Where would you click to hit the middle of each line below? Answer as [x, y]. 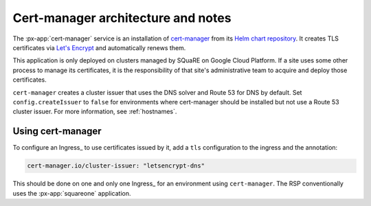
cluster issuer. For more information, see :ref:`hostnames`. [95, 112]
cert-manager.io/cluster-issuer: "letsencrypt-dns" [116, 166]
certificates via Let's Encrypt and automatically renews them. [99, 47]
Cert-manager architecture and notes [122, 18]
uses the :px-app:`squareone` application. [72, 193]
